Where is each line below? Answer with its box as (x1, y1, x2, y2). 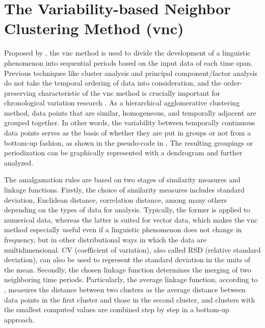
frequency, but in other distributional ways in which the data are (4, 234, 207, 244)
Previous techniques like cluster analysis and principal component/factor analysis (4, 67, 258, 78)
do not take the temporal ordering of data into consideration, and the (4, 77, 222, 88)
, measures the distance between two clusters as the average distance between (4, 284, 246, 294)
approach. (4, 314, 35, 324)
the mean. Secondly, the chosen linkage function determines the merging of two (4, 264, 251, 275)
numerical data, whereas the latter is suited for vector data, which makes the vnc (4, 214, 258, 225)
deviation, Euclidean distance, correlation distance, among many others (4, 194, 227, 205)
